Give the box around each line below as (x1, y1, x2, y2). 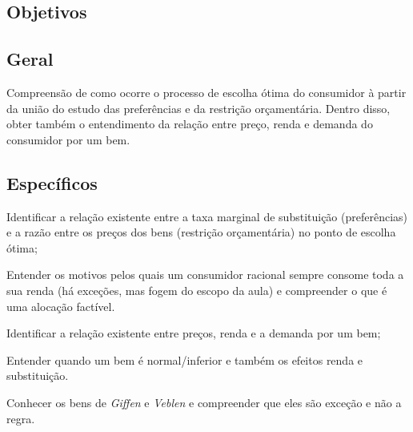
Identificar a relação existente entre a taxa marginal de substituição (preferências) (6, 208, 408, 224)
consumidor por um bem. (6, 131, 130, 147)
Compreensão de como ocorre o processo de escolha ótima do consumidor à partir (6, 83, 407, 100)
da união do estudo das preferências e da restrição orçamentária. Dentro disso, (6, 99, 391, 116)
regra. (6, 410, 35, 426)
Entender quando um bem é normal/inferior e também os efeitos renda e (6, 351, 363, 368)
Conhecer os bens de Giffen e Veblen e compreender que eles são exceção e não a (6, 394, 402, 410)
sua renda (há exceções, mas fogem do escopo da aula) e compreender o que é (6, 281, 387, 298)
